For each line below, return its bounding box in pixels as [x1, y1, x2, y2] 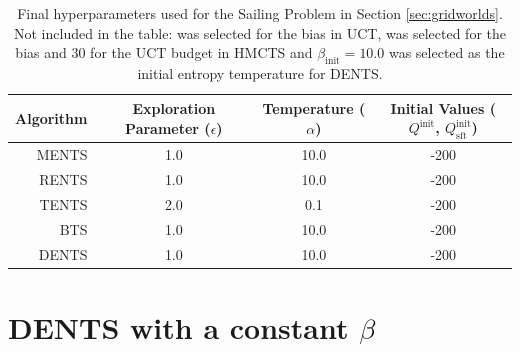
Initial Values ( [390, 97, 496, 118]
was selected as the [388, 42, 505, 63]
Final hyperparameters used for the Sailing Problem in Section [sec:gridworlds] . [17, 3, 503, 23]
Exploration [132, 98, 216, 119]
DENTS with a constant [8, 306, 349, 347]
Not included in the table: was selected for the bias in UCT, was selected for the [14, 22, 506, 43]
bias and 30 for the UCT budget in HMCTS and [15, 42, 313, 63]
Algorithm [15, 107, 88, 128]
